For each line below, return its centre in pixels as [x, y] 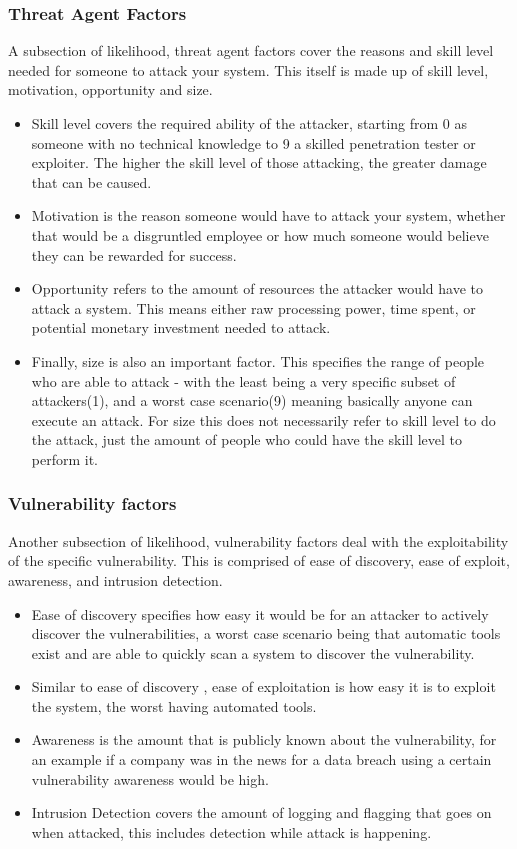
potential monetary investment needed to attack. [181, 327]
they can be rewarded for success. [134, 254]
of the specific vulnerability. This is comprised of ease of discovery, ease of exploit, [259, 560]
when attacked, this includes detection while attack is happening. [231, 831]
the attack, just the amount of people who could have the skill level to [247, 439]
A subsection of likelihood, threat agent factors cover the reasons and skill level [251, 50]
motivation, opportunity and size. [110, 89]
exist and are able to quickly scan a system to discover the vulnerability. [253, 652]
